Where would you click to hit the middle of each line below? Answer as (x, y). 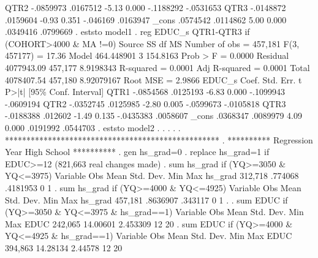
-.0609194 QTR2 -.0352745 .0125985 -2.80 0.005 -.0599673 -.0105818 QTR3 (146, 103)
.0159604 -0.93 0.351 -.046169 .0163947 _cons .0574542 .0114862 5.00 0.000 (146, 19)
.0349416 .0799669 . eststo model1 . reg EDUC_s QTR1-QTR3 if (127, 32)
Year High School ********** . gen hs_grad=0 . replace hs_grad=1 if (137, 152)
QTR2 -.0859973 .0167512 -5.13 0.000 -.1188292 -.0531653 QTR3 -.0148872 (146, 7)
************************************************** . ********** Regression (159, 139)
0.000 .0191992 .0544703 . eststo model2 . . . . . (93, 127)
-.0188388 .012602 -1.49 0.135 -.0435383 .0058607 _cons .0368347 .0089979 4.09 (153, 116)
